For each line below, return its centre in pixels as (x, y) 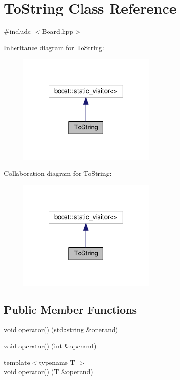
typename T (57, 362)
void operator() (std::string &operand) (61, 329)
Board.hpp (57, 31)
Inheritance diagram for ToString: (54, 47)
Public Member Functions (70, 309)
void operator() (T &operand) (49, 372)
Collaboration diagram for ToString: (58, 173)
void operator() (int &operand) (50, 346)
